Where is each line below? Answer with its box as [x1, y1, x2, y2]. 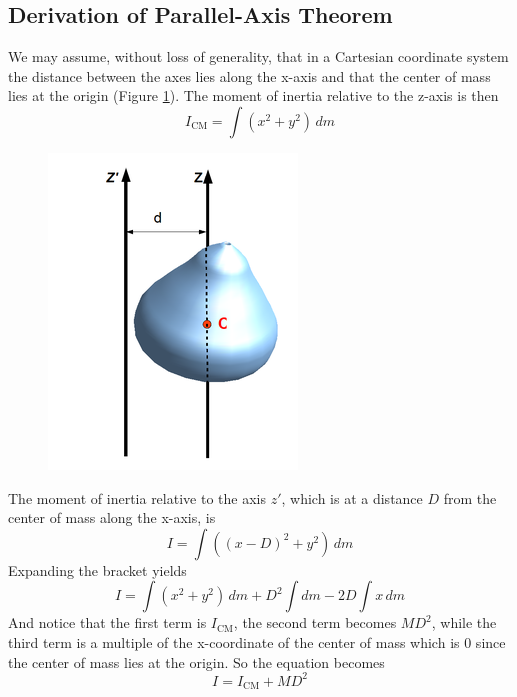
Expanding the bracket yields [8, 559, 187, 580]
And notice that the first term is [8, 612, 207, 633]
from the [443, 487, 497, 508]
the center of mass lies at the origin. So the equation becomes [8, 651, 385, 672]
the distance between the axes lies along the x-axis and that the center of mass [8, 65, 491, 86]
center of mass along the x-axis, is [8, 507, 216, 528]
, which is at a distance [281, 487, 423, 508]
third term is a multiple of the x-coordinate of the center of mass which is [8, 631, 460, 652]
